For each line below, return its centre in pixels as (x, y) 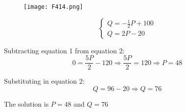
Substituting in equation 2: (44, 81)
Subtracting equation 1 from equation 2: (64, 50)
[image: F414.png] (53, 7)
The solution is (26, 103)
